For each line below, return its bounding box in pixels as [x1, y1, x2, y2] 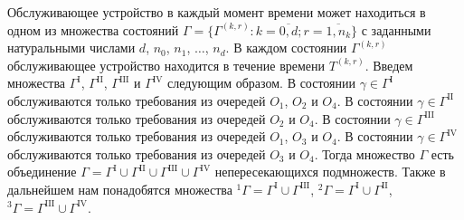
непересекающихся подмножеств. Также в [214, 162, 446, 181]
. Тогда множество [314, 144, 415, 163]
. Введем [365, 55, 413, 74]
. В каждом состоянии [225, 38, 347, 57]
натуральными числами [7, 38, 136, 57]
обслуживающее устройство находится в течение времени [7, 55, 326, 74]
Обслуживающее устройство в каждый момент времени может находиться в [7, 3, 426, 21]
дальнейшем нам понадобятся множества [7, 179, 232, 198]
